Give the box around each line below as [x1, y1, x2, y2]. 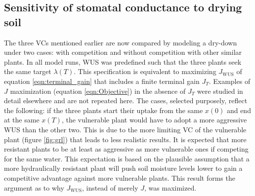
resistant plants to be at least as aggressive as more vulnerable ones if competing [4, 144, 249, 154]
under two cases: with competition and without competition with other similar [4, 47, 242, 57]
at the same [4, 115, 40, 125]
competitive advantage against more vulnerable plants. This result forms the [4, 172, 235, 183]
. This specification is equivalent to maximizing [74, 66, 216, 77]
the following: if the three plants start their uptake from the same [4, 105, 203, 115]
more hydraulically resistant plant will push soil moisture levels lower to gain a [4, 163, 243, 173]
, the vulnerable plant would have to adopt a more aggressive [61, 115, 247, 125]
